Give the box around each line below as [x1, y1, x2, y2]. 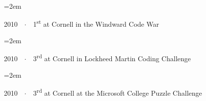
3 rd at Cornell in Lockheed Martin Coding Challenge [33, 52, 191, 64]
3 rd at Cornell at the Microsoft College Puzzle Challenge [33, 86, 202, 98]
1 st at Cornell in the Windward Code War [33, 17, 159, 29]
